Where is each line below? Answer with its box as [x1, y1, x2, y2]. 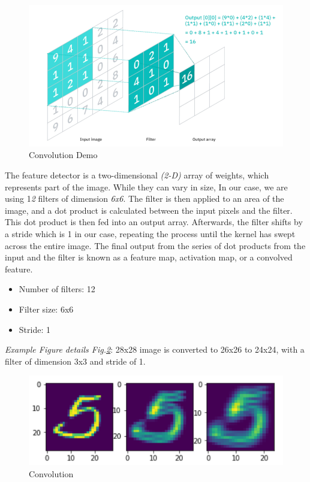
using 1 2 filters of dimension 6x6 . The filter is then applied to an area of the [5, 192, 284, 205]
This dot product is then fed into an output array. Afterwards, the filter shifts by [5, 216, 303, 228]
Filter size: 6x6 [19, 303, 74, 316]
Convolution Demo [29, 148, 98, 161]
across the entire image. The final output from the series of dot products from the [5, 239, 306, 251]
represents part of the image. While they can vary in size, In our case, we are [5, 180, 288, 193]
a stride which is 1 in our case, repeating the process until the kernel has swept [5, 228, 296, 240]
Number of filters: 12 [19, 283, 95, 295]
